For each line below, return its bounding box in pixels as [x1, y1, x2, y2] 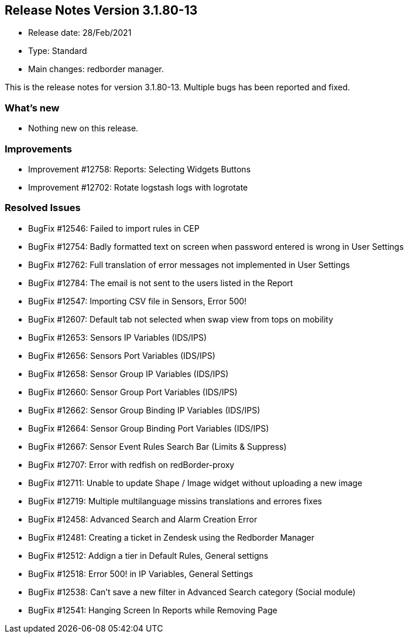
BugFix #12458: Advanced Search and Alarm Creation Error [28, 514, 258, 524]
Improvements [5, 142, 72, 155]
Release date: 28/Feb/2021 [28, 28, 132, 38]
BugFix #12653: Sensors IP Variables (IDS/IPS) [28, 332, 207, 342]
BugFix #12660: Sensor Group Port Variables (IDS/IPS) [28, 386, 238, 397]
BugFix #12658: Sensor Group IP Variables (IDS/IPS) [28, 368, 229, 379]
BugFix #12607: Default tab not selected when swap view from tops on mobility [28, 314, 334, 324]
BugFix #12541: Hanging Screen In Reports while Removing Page [28, 605, 277, 615]
